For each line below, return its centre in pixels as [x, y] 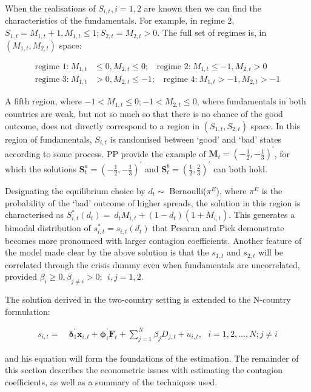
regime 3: [52, 79]
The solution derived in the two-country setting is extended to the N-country [148, 299]
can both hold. [240, 168]
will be [271, 252]
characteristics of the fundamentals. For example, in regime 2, [120, 20]
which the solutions [41, 168]
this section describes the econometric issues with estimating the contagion [144, 370]
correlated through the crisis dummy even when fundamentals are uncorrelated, [152, 264]
